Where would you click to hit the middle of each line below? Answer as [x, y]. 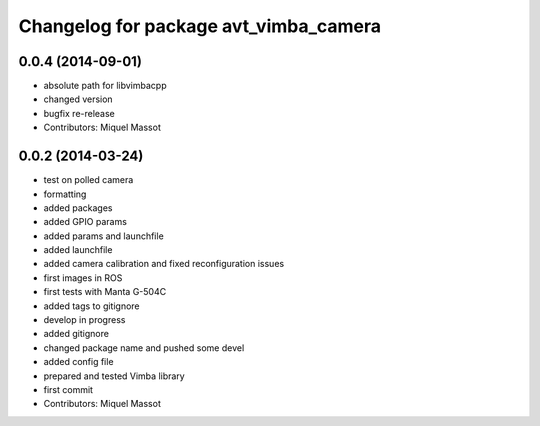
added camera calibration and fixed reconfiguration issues [164, 264]
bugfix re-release [79, 113]
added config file [78, 362]
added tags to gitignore [91, 306]
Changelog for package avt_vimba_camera [200, 26]
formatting [65, 194]
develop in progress [84, 320]
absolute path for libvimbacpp [105, 86]
